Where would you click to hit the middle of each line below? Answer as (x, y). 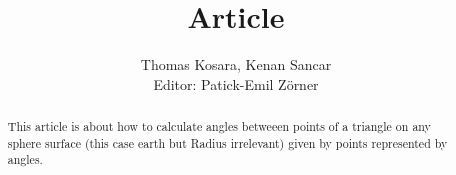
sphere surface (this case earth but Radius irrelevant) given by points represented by (227, 142)
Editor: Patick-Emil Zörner (236, 83)
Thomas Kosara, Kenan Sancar (236, 64)
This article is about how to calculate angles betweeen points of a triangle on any (219, 126)
